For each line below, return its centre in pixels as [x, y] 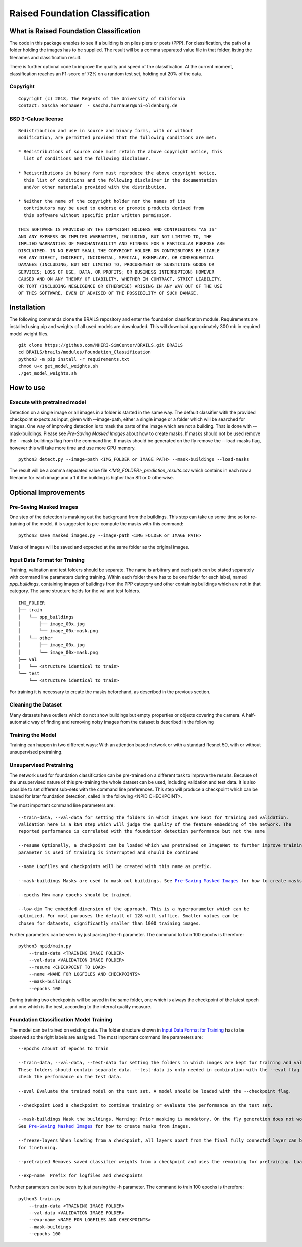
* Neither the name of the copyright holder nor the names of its [102, 201]
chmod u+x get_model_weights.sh [58, 366]
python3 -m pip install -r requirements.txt [74, 359]
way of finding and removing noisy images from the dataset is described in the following [123, 722]
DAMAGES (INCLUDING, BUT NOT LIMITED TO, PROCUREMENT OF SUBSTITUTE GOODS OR [117, 265]
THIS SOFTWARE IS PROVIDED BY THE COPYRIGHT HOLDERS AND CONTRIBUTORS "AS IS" [118, 229]
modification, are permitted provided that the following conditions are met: [118, 138]
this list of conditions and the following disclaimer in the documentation [120, 180]
